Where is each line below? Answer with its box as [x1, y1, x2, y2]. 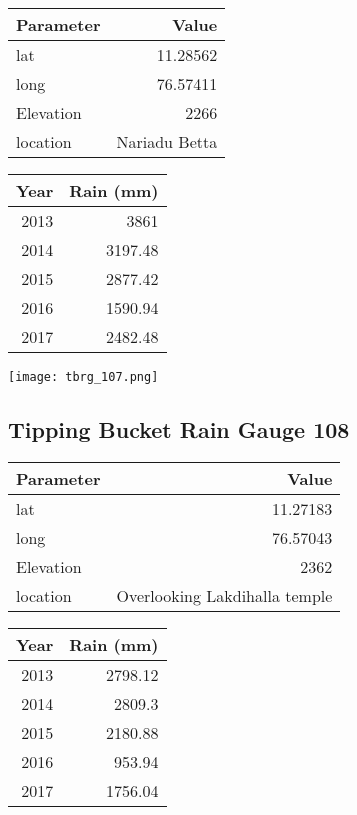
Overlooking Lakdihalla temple [116, 583, 333, 607]
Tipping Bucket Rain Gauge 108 [8, 414, 350, 445]
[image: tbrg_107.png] [8, 370, 159, 384]
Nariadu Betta [116, 130, 218, 153]
